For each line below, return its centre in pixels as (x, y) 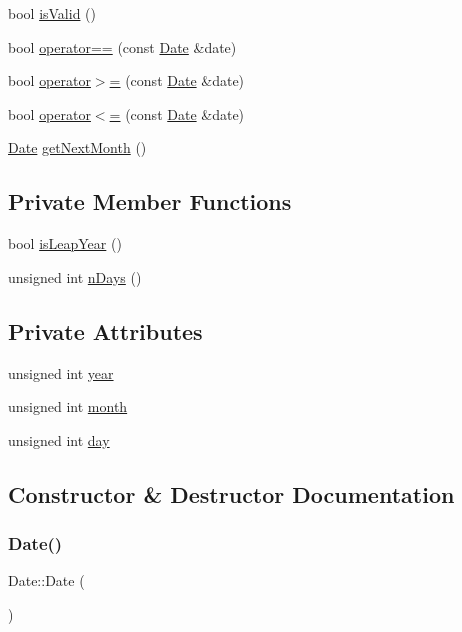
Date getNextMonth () (77, 147)
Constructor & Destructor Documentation (231, 493)
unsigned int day (59, 439)
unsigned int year (61, 372)
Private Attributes (105, 330)
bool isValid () (52, 13)
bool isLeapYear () (65, 243)
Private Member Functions (150, 201)
